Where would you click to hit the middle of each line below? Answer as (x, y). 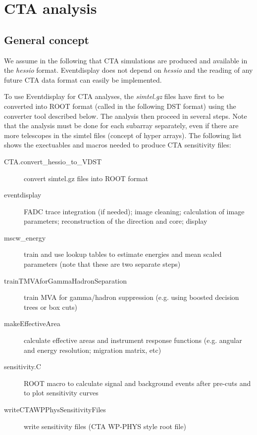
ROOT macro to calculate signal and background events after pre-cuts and (137, 383)
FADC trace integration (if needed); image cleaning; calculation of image (134, 211)
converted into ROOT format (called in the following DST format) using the (120, 106)
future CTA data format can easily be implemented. (83, 79)
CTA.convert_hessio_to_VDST (53, 161)
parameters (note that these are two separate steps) (102, 264)
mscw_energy (25, 237)
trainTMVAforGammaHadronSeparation (66, 280)
